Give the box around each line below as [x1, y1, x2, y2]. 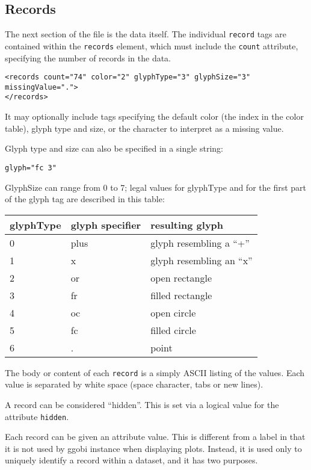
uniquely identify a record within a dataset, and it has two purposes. [5, 454, 258, 466]
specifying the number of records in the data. [5, 51, 171, 64]
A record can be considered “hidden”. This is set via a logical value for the [5, 398, 279, 410]
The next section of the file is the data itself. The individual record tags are [5, 28, 286, 40]
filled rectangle [150, 288, 212, 302]
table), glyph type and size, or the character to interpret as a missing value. [5, 122, 284, 134]
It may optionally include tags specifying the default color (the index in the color [5, 110, 304, 123]
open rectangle [150, 270, 212, 285]
